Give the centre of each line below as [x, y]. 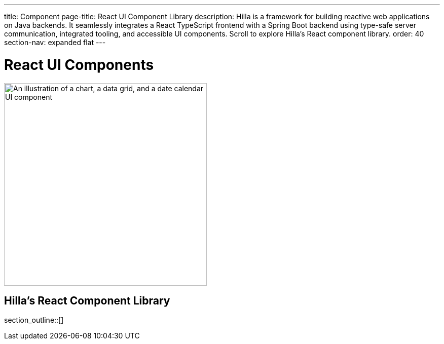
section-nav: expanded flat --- [55, 42]
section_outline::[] [34, 320]
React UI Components [79, 65]
